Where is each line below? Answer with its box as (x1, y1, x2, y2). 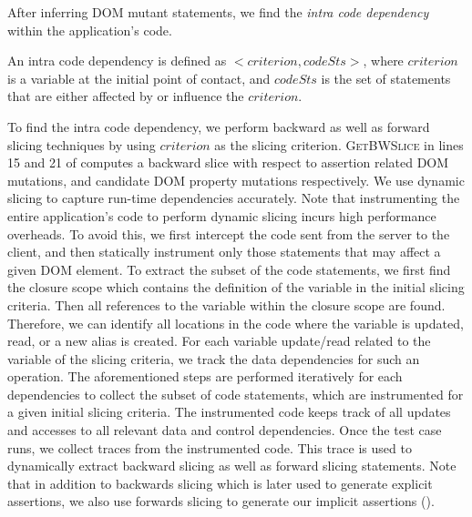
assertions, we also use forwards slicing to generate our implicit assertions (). (7, 492, 435, 511)
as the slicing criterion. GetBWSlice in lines (214, 135, 464, 154)
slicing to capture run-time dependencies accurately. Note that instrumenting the (7, 188, 460, 208)
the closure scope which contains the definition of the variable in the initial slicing (7, 278, 465, 297)
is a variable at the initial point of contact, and (7, 68, 271, 87)
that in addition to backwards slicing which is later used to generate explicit (7, 473, 433, 492)
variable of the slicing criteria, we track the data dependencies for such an (7, 349, 420, 368)
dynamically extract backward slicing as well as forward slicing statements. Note (7, 456, 457, 475)
